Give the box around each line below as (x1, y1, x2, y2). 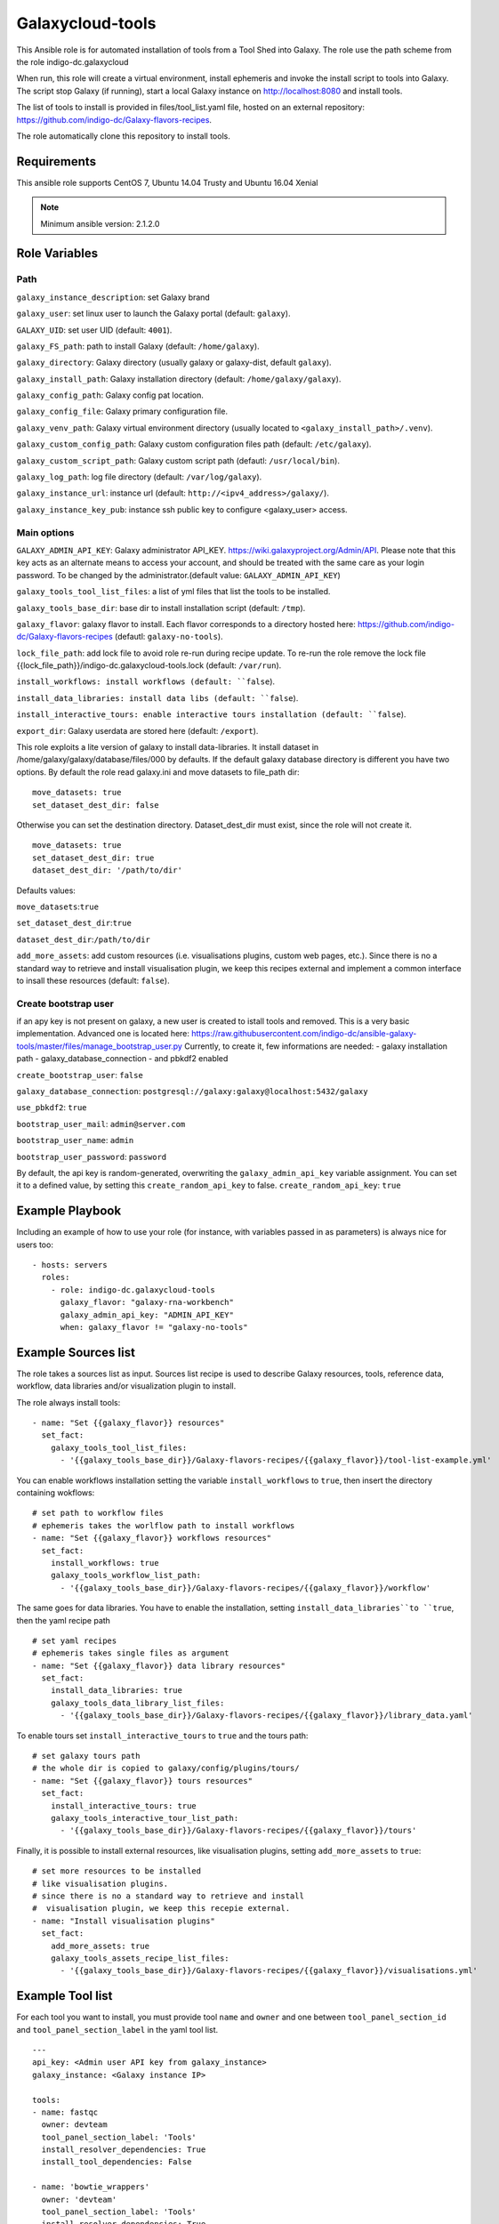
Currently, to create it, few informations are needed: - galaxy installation (183, 1041, 448, 1052)
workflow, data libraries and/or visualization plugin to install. (16, 1381, 237, 1391)
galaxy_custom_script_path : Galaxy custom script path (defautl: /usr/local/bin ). (16, 455, 340, 466)
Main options (16, 526, 75, 538)
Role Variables (16, 246, 98, 262)
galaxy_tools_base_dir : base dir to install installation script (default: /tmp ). (16, 602, 306, 613)
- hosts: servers (32, 1260, 108, 1270)
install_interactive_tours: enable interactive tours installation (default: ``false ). (16, 709, 406, 720)
